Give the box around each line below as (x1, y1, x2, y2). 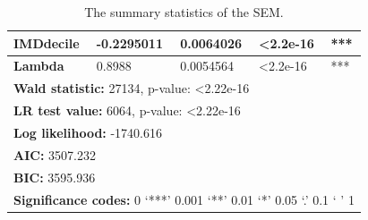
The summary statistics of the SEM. (84, 3, 284, 21)
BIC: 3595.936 (13, 167, 96, 186)
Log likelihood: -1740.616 (13, 123, 163, 141)
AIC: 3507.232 (13, 145, 96, 164)
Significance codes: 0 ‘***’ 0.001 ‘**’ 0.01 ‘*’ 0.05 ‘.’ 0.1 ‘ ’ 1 (13, 190, 355, 208)
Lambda (13, 56, 64, 75)
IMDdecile (13, 33, 80, 52)
